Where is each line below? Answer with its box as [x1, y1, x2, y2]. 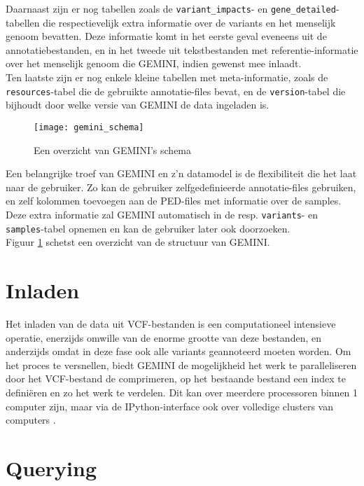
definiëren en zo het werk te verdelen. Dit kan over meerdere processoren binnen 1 [6, 384, 358, 399]
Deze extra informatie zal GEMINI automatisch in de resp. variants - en [6, 207, 318, 221]
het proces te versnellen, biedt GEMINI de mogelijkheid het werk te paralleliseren [6, 357, 357, 372]
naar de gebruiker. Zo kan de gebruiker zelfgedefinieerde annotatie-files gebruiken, [6, 179, 356, 194]
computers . [6, 412, 56, 427]
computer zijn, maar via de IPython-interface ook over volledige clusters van [6, 398, 333, 413]
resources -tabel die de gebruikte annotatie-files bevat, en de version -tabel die [6, 83, 346, 98]
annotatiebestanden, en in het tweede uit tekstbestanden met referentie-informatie [6, 42, 358, 57]
